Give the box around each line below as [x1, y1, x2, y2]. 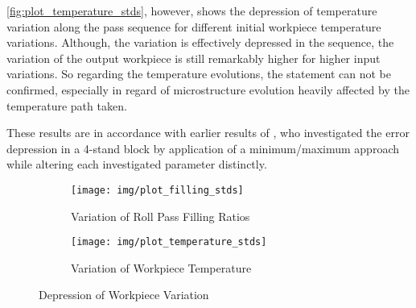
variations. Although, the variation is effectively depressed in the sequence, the [6, 34, 394, 51]
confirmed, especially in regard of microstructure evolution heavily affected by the [6, 81, 410, 98]
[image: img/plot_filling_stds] [71, 184, 244, 196]
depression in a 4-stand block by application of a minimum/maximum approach [6, 139, 399, 156]
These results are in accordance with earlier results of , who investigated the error [6, 124, 410, 141]
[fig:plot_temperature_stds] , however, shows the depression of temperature [6, 2, 377, 19]
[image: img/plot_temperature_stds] [71, 236, 267, 248]
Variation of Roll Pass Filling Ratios [71, 207, 250, 224]
